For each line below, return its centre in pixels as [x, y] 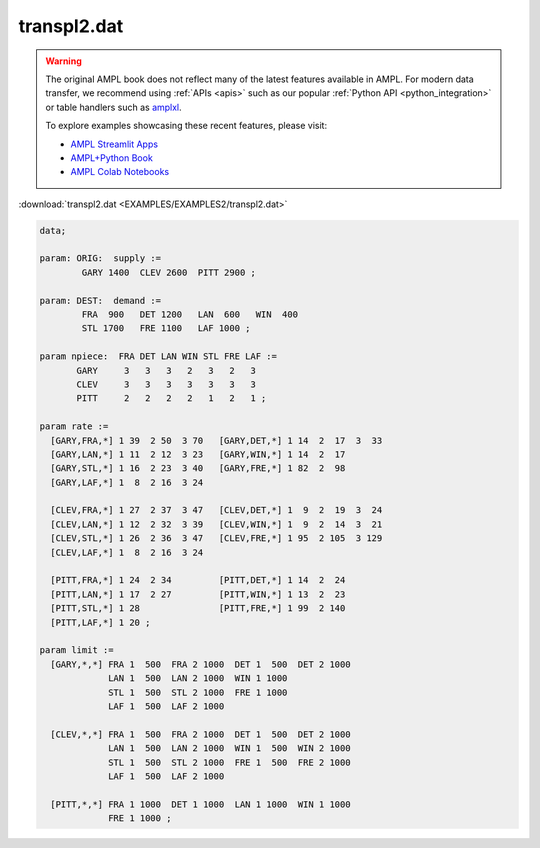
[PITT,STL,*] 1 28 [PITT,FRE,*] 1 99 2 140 [198, 608]
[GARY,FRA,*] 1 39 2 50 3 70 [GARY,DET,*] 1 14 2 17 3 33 [216, 440]
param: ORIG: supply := [100, 258]
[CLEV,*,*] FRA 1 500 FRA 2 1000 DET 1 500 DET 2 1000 [200, 734]
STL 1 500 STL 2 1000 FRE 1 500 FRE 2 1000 [229, 762]
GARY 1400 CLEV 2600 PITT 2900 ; [169, 272]
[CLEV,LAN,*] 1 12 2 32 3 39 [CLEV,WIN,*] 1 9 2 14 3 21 [216, 524]
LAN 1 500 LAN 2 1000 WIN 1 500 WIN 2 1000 [229, 748]
